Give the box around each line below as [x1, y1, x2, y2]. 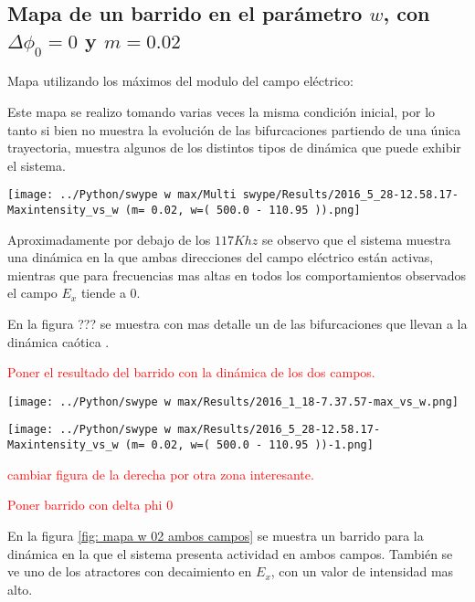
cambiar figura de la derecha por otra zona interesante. [7, 464, 314, 483]
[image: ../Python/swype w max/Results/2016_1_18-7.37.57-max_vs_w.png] [7, 395, 459, 408]
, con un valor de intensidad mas [270, 562, 454, 581]
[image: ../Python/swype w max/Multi [7, 188, 237, 202]
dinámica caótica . [7, 332, 110, 351]
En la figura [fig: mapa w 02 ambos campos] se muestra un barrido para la [7, 525, 424, 544]
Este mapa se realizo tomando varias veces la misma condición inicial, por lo [7, 101, 436, 121]
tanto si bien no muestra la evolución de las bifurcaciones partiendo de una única [7, 120, 461, 139]
